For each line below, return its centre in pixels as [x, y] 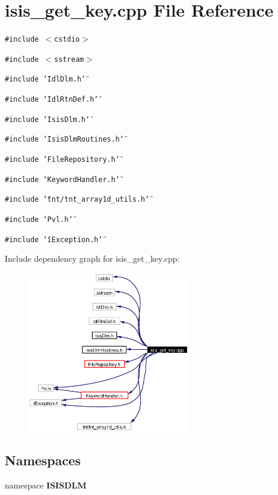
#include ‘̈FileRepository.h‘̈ [62, 160]
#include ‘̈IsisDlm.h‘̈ [48, 119]
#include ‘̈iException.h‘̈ [54, 239]
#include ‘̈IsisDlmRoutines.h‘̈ [64, 140]
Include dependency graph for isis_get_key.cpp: [92, 259]
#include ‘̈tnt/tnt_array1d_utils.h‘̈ [77, 200]
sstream [69, 59]
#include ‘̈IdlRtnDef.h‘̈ [52, 100]
